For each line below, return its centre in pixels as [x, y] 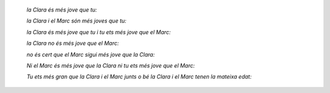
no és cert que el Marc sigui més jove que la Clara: [91, 54]
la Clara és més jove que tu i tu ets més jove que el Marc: [99, 32]
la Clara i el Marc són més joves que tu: [76, 21]
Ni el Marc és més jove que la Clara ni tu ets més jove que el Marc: [111, 65]
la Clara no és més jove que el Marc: [73, 43]
